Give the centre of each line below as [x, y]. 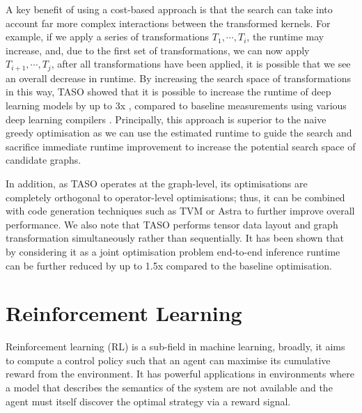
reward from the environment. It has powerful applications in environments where [180, 374]
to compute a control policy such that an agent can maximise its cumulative [168, 360]
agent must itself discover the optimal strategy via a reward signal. [148, 401]
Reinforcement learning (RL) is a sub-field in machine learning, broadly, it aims [175, 346]
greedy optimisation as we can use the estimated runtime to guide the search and [179, 133]
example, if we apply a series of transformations [108, 37]
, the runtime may [285, 37]
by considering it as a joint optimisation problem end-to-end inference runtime [173, 251]
